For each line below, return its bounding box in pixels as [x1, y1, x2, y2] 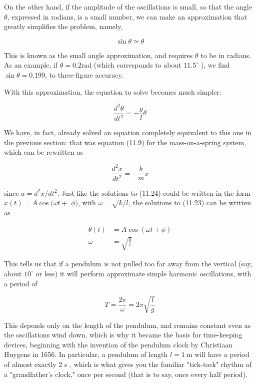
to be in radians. [200, 50, 251, 60]
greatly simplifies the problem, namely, [4, 21, 123, 32]
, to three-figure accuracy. [45, 69, 123, 80]
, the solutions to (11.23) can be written [128, 197, 251, 208]
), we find [200, 60, 230, 70]
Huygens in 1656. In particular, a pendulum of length [4, 349, 168, 359]
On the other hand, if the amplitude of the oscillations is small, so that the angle [4, 2, 252, 12]
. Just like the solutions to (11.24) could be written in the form [57, 187, 250, 198]
